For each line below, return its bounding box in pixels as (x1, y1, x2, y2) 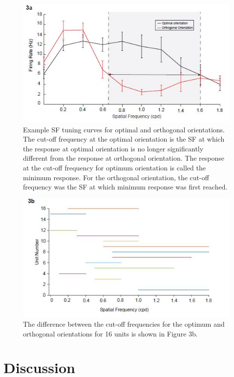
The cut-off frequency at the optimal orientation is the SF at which (23, 134, 225, 144)
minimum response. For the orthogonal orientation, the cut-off (23, 172, 209, 182)
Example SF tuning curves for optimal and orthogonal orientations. (23, 124, 225, 134)
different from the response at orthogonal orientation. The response (23, 153, 224, 163)
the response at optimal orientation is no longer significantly (23, 143, 204, 153)
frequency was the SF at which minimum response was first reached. (23, 182, 228, 192)
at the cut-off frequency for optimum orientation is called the (23, 163, 206, 173)
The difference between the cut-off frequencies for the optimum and (23, 319, 225, 329)
